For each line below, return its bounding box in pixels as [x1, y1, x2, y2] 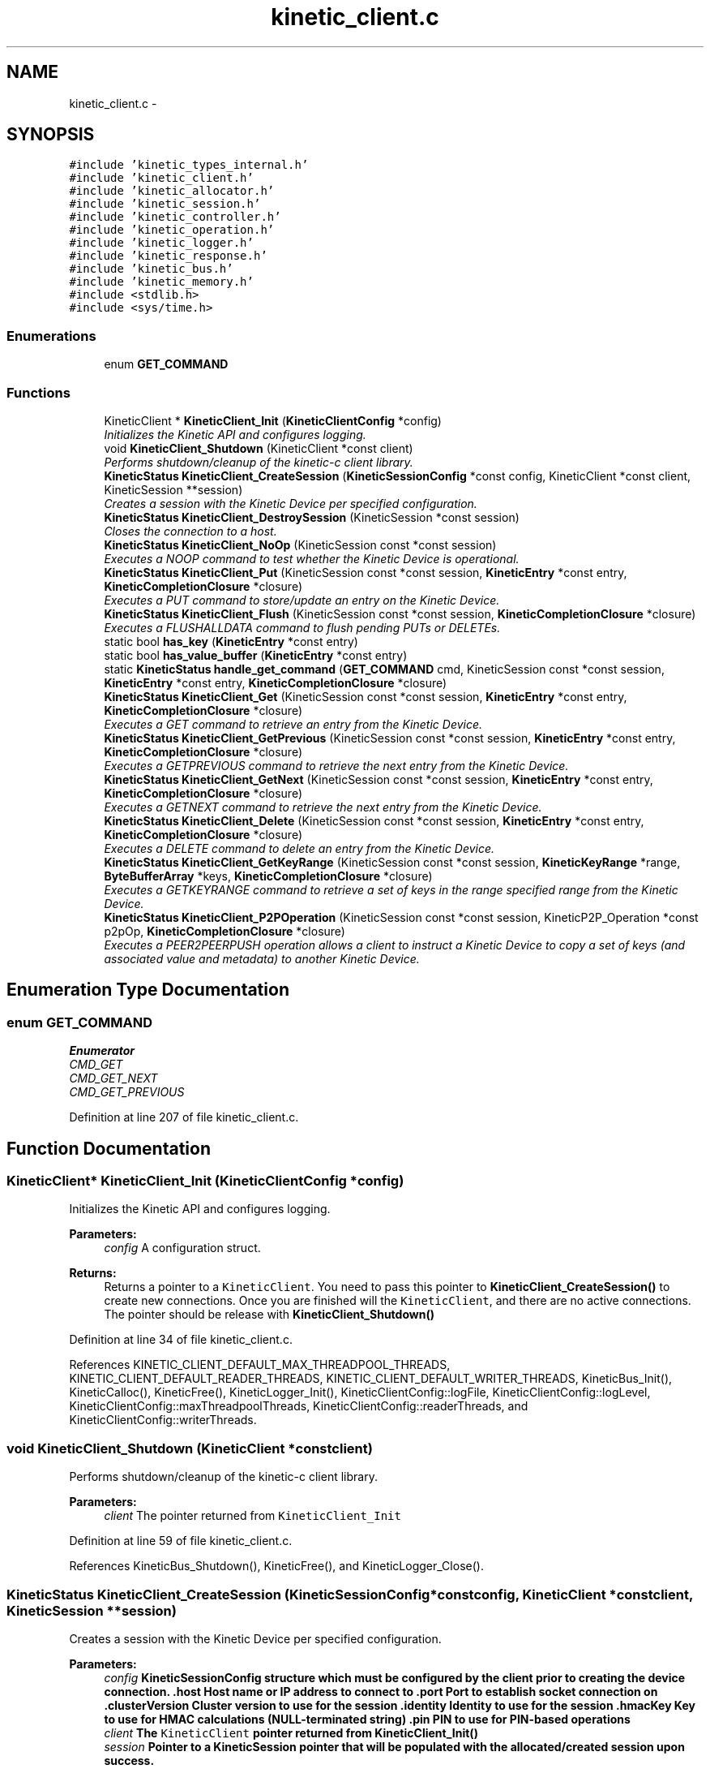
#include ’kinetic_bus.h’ [69, 262, 233, 276]
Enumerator [69, 1044, 135, 1058]
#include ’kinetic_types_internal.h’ [69, 158, 309, 172]
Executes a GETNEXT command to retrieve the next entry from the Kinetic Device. [104, 799, 542, 814]
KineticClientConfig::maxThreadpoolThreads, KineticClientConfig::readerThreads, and [69, 1399, 528, 1414]
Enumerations [6, 327, 96, 344]
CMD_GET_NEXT [69, 1071, 158, 1086]
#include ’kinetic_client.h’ [69, 171, 254, 185]
